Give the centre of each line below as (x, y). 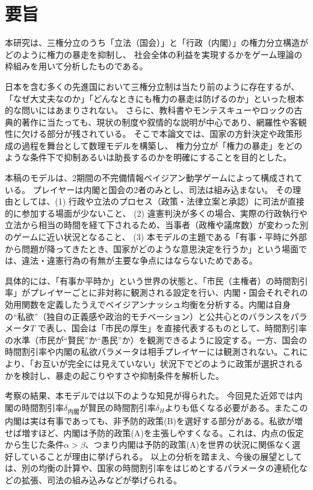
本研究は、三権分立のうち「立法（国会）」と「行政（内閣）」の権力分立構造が (156, 43)
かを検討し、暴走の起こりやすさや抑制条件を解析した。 (114, 375)
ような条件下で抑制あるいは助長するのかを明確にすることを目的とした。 (148, 157)
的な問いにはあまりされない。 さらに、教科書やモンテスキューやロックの (150, 110)
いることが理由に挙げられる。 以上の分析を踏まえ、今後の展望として (166, 456)
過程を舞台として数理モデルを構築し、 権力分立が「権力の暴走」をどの (162, 145)
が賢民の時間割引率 (118, 407)
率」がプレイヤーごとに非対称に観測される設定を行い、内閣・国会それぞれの (156, 292)
